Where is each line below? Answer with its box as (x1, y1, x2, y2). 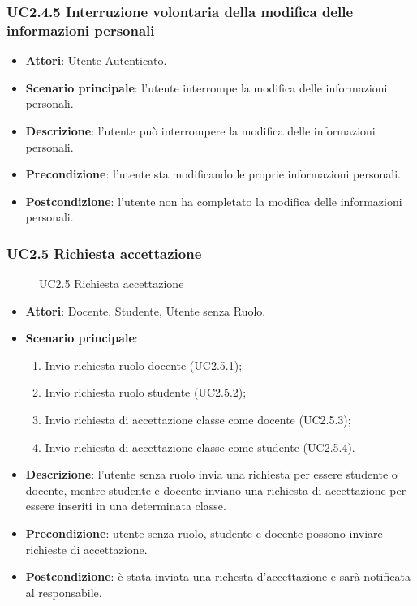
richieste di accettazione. (25, 540, 148, 557)
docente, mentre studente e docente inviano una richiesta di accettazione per (25, 481, 406, 498)
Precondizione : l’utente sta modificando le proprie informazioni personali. (25, 165, 401, 183)
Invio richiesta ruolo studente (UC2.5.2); (45, 384, 247, 401)
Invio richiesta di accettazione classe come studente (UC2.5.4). (45, 438, 355, 455)
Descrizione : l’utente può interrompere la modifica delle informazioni (25, 122, 376, 139)
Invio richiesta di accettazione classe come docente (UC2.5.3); (45, 411, 351, 428)
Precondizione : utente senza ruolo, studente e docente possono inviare (25, 525, 383, 542)
